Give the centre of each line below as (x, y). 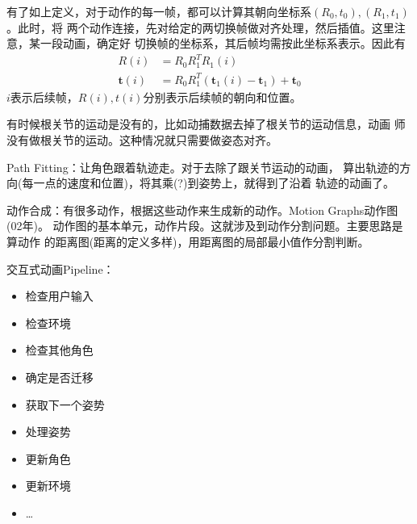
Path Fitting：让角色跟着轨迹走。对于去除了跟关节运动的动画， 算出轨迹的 (203, 167)
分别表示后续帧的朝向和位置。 (222, 96)
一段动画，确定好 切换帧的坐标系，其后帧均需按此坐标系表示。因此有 (223, 43)
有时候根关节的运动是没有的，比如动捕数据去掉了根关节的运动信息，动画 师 (206, 124)
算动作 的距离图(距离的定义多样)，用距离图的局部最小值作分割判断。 (188, 241)
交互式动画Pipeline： (60, 268)
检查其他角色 (59, 350)
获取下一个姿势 (65, 404)
